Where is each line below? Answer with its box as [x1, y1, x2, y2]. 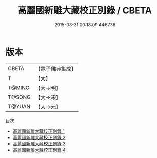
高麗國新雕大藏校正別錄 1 [12, 128, 65, 134]
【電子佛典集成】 [35, 65, 77, 72]
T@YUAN [8, 103, 31, 110]
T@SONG [8, 93, 31, 100]
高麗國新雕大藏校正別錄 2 [12, 134, 66, 140]
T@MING [8, 84, 30, 91]
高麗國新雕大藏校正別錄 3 [12, 140, 66, 147]
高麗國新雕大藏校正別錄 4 [12, 147, 66, 153]
